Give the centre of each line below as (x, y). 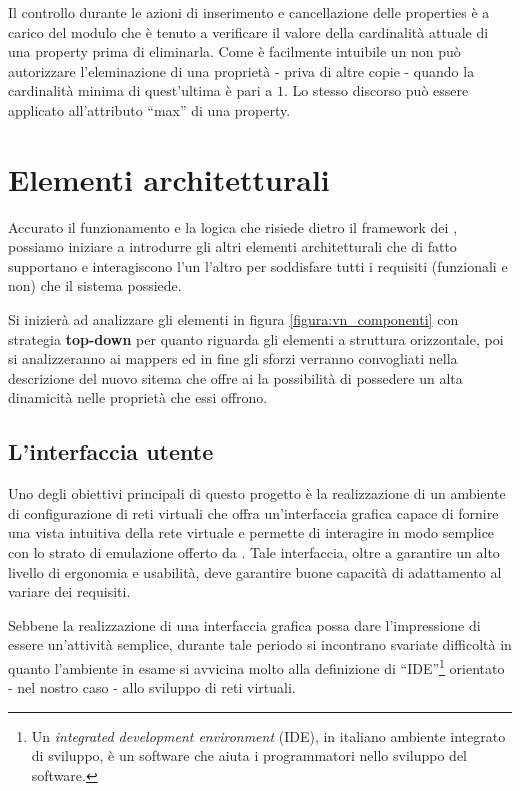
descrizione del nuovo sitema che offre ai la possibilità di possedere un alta (235, 377)
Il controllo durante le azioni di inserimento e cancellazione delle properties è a (249, 12)
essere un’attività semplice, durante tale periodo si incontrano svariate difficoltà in (260, 644)
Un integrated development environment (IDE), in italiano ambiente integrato (268, 735)
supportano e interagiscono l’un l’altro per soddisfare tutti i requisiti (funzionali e (258, 265)
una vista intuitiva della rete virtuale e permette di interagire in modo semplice (251, 532)
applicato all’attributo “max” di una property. (149, 109)
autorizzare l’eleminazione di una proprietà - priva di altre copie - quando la (241, 70)
